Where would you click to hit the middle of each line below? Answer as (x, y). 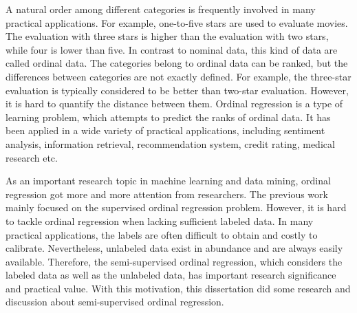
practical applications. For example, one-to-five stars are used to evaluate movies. (177, 22)
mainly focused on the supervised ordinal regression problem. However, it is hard (176, 207)
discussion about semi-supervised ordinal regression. (115, 302)
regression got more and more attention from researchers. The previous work (167, 194)
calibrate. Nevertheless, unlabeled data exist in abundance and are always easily (174, 248)
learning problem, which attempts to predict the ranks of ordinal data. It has (168, 117)
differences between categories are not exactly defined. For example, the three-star (178, 76)
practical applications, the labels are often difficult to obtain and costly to (162, 234)
